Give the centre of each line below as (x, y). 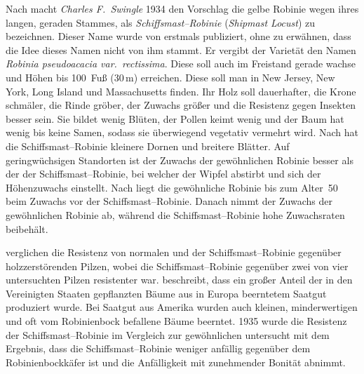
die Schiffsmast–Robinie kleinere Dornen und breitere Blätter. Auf (148, 146)
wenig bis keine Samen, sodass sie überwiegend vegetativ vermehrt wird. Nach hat (182, 132)
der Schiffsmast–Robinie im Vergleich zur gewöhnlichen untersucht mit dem (168, 334)
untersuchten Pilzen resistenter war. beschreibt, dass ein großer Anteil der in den (179, 280)
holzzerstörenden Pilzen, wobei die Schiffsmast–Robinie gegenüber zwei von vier (177, 266)
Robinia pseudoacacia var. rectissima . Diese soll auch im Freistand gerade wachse (181, 64)
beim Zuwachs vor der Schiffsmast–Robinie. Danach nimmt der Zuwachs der (169, 201)
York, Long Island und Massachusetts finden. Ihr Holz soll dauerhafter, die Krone (181, 91)
